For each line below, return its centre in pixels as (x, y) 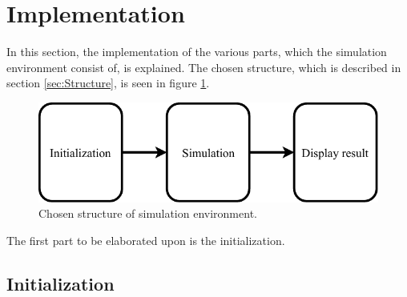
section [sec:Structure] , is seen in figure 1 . (108, 83)
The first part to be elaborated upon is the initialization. (146, 240)
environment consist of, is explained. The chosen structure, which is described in (204, 67)
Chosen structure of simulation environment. (148, 213)
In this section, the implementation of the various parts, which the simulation (197, 52)
